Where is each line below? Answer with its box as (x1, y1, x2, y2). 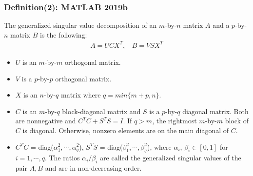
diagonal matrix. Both (182, 106, 249, 116)
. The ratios (44, 153, 80, 163)
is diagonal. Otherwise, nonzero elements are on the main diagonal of (22, 125, 229, 135)
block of (225, 116, 249, 126)
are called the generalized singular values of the (100, 153, 241, 163)
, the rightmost (152, 116, 197, 126)
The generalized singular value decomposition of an (4, 20, 157, 30)
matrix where (61, 90, 101, 100)
